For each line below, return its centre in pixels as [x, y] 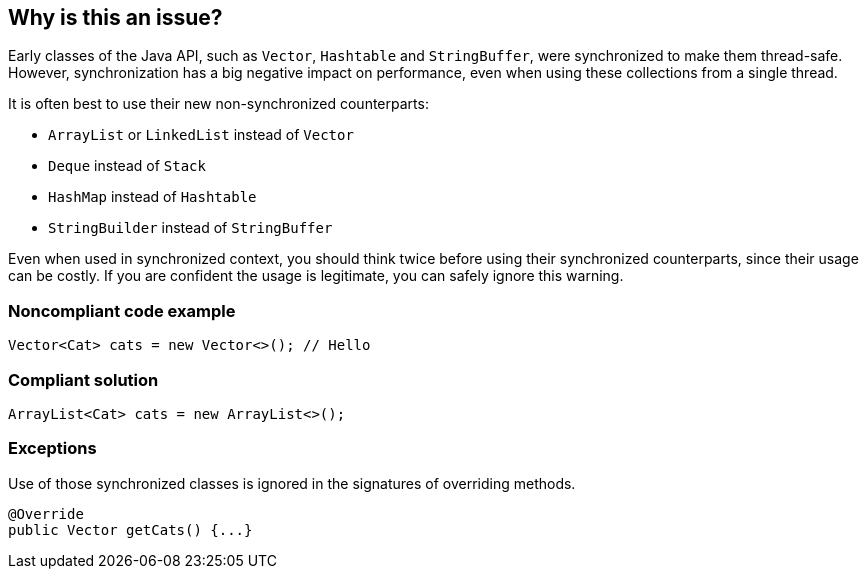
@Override [46, 513]
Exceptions [52, 448]
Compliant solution [83, 379]
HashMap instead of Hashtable [152, 197]
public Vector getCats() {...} [130, 529]
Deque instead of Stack [127, 166]
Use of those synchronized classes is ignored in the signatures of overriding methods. [292, 483]
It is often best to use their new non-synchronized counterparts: [218, 104]
